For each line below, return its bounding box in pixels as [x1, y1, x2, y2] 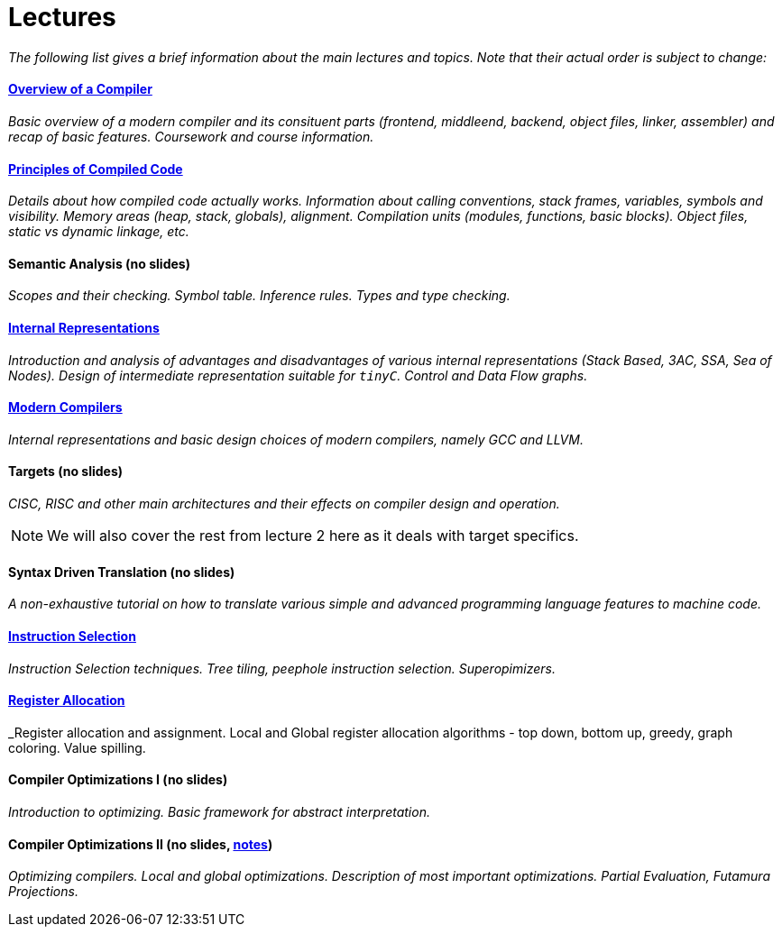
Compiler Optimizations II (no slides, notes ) [8, 836, 273, 852]
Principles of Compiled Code [8, 160, 183, 177]
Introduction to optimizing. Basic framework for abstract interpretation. [8, 803, 430, 820]
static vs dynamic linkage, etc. [8, 224, 189, 240]
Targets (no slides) [8, 463, 124, 480]
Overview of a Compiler [8, 81, 152, 97]
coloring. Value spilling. [8, 739, 146, 755]
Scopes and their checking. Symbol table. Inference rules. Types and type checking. [8, 288, 511, 304]
